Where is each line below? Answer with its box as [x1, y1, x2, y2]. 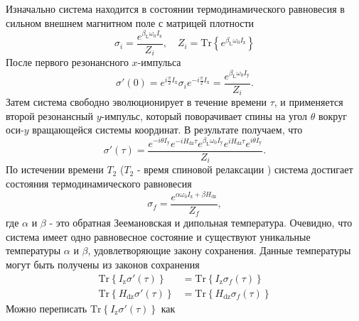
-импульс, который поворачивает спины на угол [101, 108, 308, 123]
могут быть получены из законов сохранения [6, 256, 200, 271]
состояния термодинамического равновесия [6, 175, 192, 190]
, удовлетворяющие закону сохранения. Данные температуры [87, 243, 351, 258]
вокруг [318, 108, 347, 123]
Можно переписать [6, 300, 87, 315]
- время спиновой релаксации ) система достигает [136, 162, 353, 177]
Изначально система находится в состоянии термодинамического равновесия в [6, 1, 345, 16]
